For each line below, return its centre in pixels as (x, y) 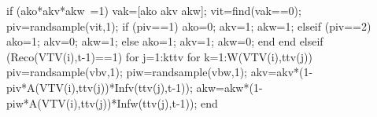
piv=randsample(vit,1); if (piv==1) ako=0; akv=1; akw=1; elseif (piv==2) (189, 26)
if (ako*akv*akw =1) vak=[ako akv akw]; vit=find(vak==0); (154, 10)
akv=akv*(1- (282, 72)
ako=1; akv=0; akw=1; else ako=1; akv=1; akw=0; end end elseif (165, 41)
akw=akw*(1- (229, 87)
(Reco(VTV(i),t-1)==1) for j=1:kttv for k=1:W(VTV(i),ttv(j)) (159, 56)
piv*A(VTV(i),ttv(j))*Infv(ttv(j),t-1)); (100, 87)
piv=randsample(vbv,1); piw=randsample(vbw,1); (127, 72)
